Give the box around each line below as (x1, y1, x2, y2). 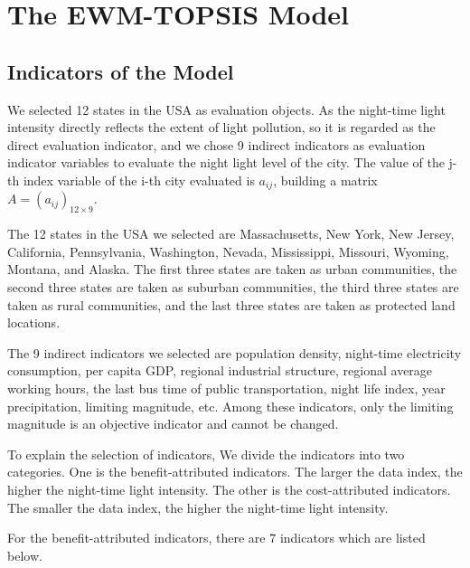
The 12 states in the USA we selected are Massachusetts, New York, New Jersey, (7, 224, 455, 243)
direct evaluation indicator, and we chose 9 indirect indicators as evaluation (7, 135, 426, 154)
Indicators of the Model (7, 57, 234, 85)
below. (7, 545, 42, 564)
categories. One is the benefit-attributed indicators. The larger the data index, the (7, 462, 463, 481)
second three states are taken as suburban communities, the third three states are (7, 277, 459, 296)
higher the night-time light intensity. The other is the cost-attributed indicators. (7, 479, 451, 498)
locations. (7, 313, 61, 332)
